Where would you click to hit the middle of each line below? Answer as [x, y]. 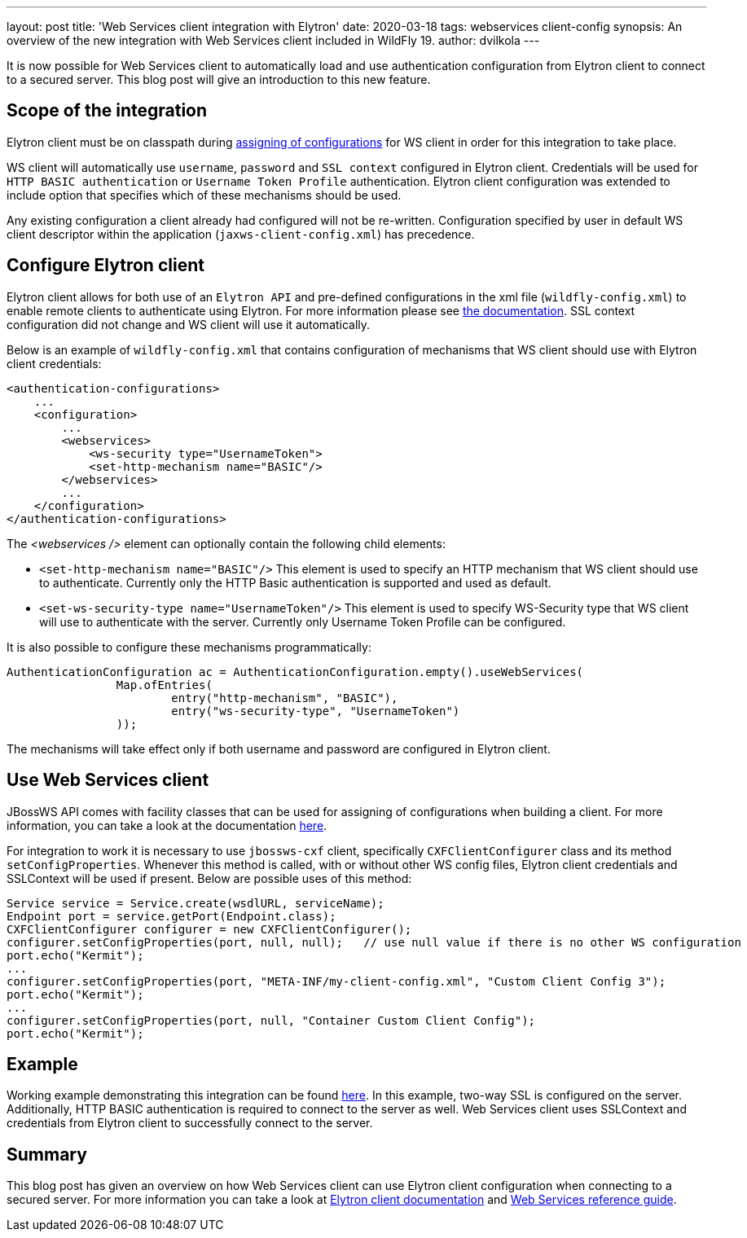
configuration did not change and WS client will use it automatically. [189, 324]
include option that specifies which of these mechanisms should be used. [204, 195]
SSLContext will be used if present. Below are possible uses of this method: [209, 878]
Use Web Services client [108, 780]
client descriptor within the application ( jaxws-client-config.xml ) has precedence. [241, 234]
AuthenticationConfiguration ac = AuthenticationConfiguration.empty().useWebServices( [295, 672]
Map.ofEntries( [164, 685]
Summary [47, 1154]
